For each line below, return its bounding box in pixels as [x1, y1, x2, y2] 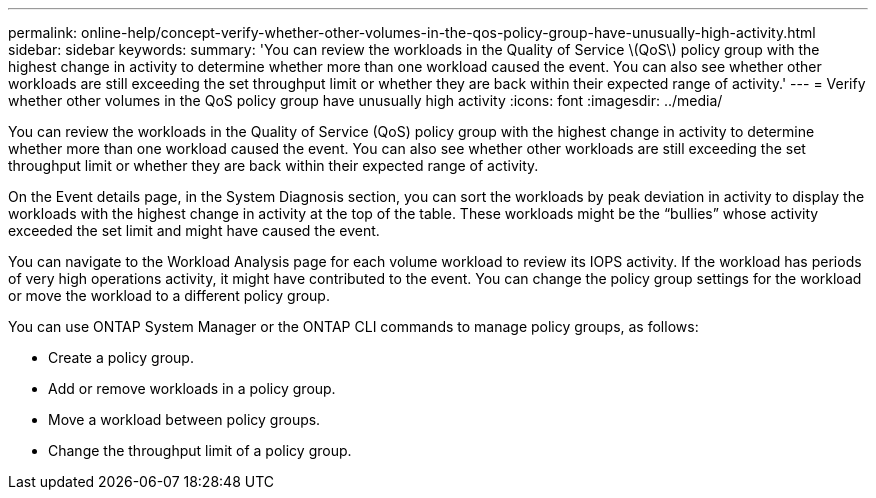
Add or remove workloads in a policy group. [48, 380, 336, 397]
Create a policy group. [48, 349, 194, 366]
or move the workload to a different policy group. [8, 287, 330, 304]
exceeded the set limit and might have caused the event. [8, 222, 380, 239]
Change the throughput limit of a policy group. [48, 442, 352, 459]
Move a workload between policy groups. [48, 411, 321, 428]
